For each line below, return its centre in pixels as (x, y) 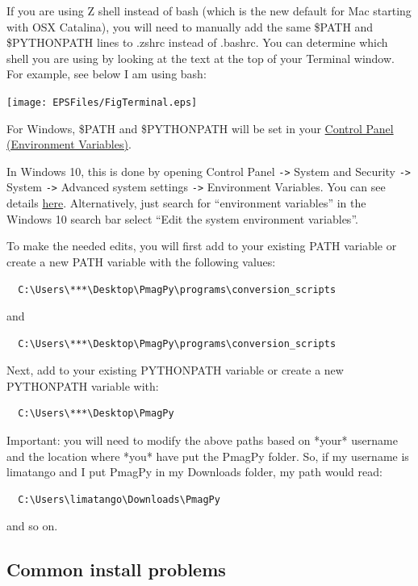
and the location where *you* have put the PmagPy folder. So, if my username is (208, 456)
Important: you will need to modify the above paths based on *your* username (202, 440)
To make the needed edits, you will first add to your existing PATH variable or (202, 246)
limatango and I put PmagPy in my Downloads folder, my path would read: (194, 472)
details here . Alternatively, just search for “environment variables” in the (186, 203)
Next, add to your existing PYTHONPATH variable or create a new (175, 370)
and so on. (32, 526)
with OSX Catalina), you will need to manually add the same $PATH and (190, 26)
